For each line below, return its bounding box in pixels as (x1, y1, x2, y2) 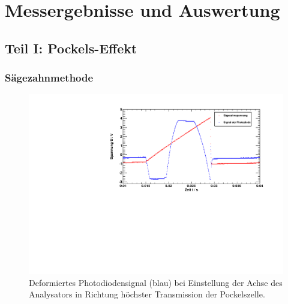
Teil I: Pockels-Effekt (5, 38, 137, 57)
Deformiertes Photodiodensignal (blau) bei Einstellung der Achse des (29, 276, 283, 288)
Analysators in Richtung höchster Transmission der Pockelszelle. (29, 288, 265, 300)
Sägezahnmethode (5, 70, 94, 85)
